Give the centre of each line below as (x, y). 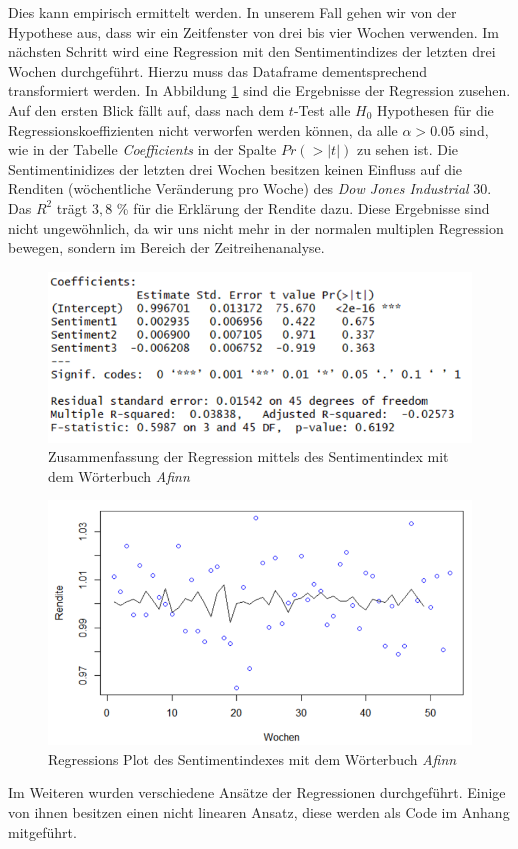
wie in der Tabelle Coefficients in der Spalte (142, 149)
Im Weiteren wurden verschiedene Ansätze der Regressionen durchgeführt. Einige (257, 792)
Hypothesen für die (435, 109)
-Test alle (322, 109)
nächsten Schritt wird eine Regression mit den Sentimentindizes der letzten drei (252, 51)
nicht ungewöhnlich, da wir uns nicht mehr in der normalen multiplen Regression (256, 227)
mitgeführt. (42, 831)
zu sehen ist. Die (407, 149)
